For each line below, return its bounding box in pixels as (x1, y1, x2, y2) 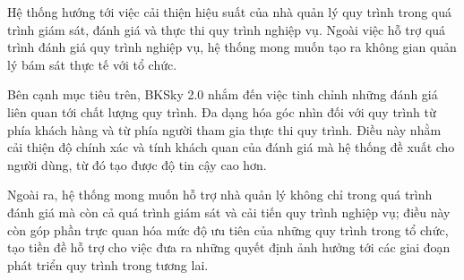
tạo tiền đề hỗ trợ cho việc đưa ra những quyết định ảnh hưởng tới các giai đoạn (7, 238, 451, 257)
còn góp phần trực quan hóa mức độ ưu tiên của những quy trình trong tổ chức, (7, 220, 449, 239)
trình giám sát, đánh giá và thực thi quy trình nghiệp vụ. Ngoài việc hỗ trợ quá (7, 20, 446, 38)
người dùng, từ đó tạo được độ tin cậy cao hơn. (7, 155, 267, 174)
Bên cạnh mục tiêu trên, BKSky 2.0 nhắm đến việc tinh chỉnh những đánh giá (7, 85, 438, 104)
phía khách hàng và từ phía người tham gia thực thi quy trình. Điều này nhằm (7, 120, 442, 139)
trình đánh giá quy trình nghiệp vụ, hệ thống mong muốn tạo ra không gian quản (7, 38, 457, 56)
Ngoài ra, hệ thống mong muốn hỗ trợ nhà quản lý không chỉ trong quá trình (7, 185, 433, 204)
